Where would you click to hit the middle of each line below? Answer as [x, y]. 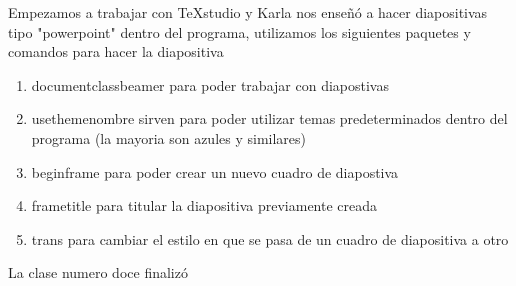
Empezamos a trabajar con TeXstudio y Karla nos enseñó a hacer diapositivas [248, 12]
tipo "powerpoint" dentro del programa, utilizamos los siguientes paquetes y [239, 31]
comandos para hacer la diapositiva [116, 51]
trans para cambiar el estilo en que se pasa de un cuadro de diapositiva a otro [270, 238]
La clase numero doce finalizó [98, 272]
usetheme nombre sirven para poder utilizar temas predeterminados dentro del [269, 118]
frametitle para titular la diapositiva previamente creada [204, 205]
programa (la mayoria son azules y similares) [169, 137]
